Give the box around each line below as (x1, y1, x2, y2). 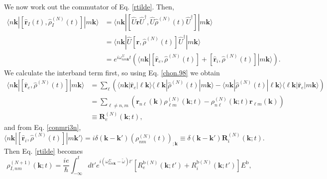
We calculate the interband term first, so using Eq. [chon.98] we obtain (4, 67, 220, 77)
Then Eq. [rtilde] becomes (4, 145, 83, 156)
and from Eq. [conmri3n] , (4, 122, 81, 132)
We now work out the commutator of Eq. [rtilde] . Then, (4, 1, 174, 11)
